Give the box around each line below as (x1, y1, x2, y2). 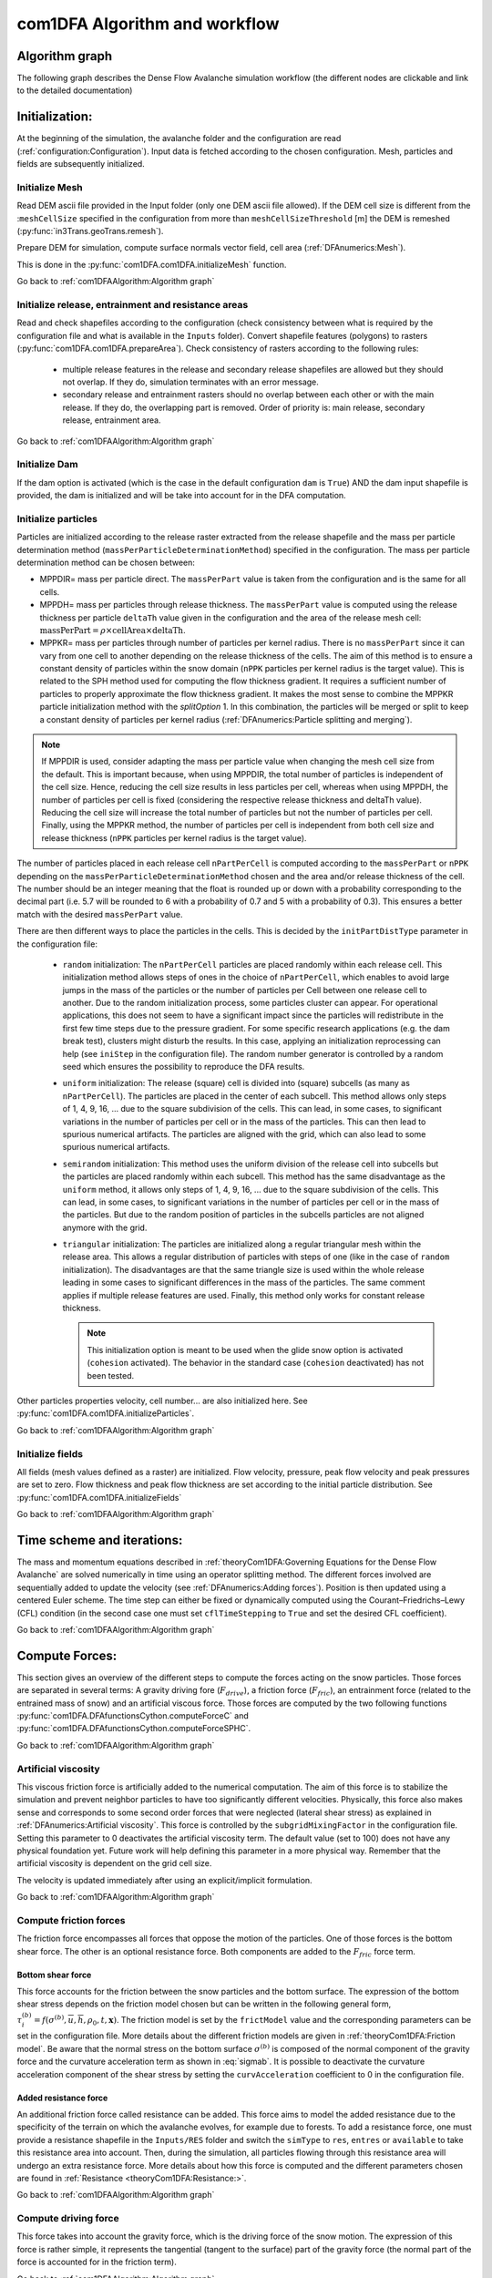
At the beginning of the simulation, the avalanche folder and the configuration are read (16, 133, 342, 144)
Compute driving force (16, 2212, 119, 2225)
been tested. (87, 1370, 135, 1380)
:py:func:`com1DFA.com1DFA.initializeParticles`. (16, 1408, 195, 1419)
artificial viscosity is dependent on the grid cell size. (16, 1858, 212, 1869)
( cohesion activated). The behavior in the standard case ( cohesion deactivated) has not (87, 1358, 425, 1369)
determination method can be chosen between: (16, 557, 196, 568)
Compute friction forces (16, 1914, 126, 1926)
